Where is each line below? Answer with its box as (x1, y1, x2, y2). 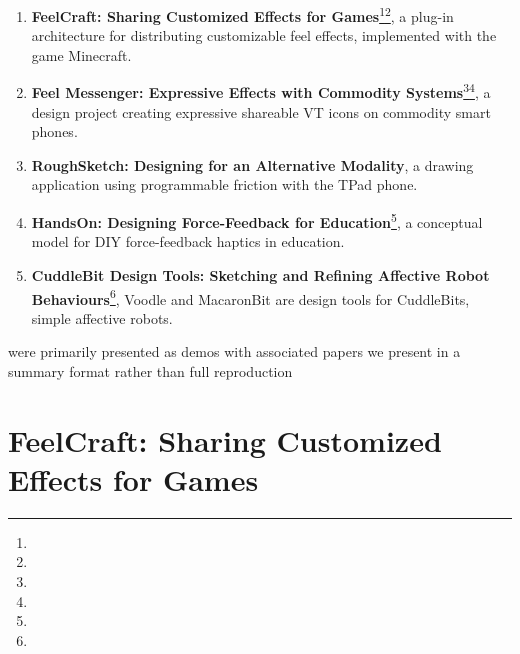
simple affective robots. (31, 307, 173, 328)
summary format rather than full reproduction (8, 360, 293, 381)
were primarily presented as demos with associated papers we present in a (8, 341, 461, 362)
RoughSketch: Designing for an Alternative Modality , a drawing (31, 154, 474, 175)
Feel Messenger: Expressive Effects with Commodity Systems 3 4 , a (31, 79, 491, 103)
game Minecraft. (31, 44, 132, 65)
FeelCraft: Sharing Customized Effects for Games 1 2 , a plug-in (31, 3, 454, 26)
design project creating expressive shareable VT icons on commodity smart (31, 101, 491, 122)
